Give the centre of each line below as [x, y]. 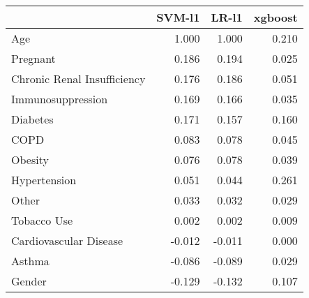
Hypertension [44, 180]
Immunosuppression [60, 99]
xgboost [276, 17]
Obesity [30, 159]
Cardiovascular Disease [67, 240]
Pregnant [33, 58]
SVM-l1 [178, 17]
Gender [29, 281]
